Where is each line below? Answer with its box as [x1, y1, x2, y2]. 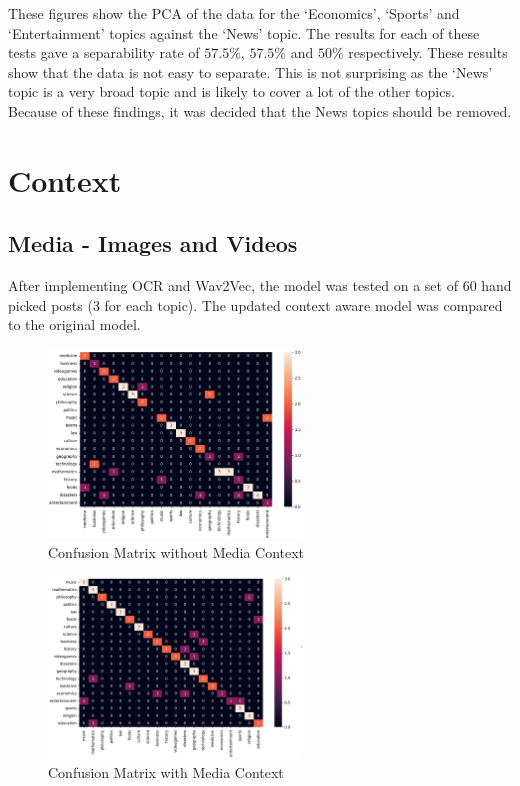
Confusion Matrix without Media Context [48, 541, 305, 562]
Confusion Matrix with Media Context [48, 761, 284, 782]
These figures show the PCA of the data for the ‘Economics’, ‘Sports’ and [8, 3, 460, 23]
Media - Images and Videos [8, 228, 298, 259]
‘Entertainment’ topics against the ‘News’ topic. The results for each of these [8, 22, 480, 43]
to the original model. [8, 314, 141, 335]
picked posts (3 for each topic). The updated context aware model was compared [8, 294, 503, 315]
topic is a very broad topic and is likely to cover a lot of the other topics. [8, 81, 455, 102]
